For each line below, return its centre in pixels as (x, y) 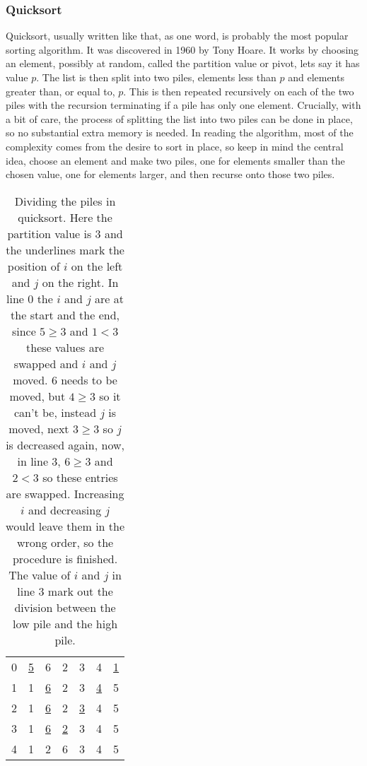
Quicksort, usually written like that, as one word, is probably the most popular (177, 36)
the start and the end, (65, 314)
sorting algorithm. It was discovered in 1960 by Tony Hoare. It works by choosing (182, 49)
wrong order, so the (65, 542)
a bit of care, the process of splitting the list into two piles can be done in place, (179, 118)
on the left (97, 266)
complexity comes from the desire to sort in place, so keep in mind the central (175, 146)
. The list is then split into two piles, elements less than (156, 77)
